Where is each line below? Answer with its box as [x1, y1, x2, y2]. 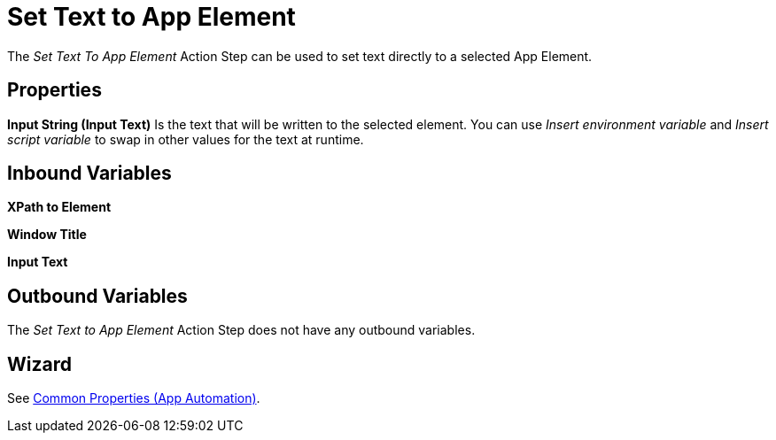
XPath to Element [7, 199, 112, 215]
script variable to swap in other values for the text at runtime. [7, 131, 364, 147]
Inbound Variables [7, 162, 172, 185]
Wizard [7, 352, 72, 375]
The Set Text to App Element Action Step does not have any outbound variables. [7, 322, 476, 338]
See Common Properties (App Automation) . [7, 390, 260, 406]
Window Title [7, 227, 87, 243]
